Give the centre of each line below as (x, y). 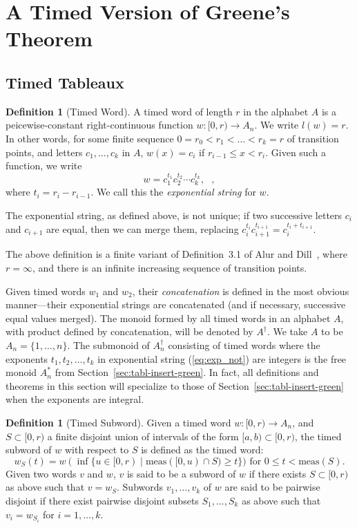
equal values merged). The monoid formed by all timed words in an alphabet (168, 318)
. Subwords (140, 487)
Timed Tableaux (65, 82)
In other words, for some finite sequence (90, 138)
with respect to (97, 450)
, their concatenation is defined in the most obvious (241, 291)
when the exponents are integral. (75, 399)
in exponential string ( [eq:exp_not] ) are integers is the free (222, 358)
